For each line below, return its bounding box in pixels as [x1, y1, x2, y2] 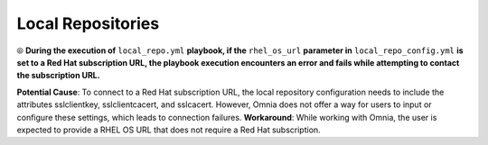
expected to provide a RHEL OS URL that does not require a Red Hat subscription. [16, 124, 321, 135]
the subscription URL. [16, 70, 100, 81]
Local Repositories [16, 14, 160, 33]
